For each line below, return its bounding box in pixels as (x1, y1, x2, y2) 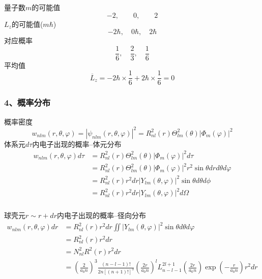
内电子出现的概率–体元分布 (32, 138, 122, 149)
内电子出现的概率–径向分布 (56, 210, 146, 221)
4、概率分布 (4, 96, 51, 109)
